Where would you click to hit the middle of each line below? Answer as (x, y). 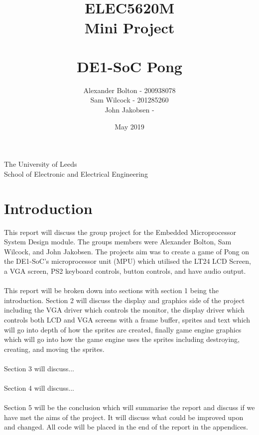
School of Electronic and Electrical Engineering (76, 173)
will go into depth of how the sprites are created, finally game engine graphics (123, 329)
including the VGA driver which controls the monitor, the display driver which (124, 310)
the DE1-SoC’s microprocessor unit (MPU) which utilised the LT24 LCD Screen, (128, 261)
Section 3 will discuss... (39, 368)
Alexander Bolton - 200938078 (129, 90)
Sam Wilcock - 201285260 (129, 100)
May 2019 (129, 126)
